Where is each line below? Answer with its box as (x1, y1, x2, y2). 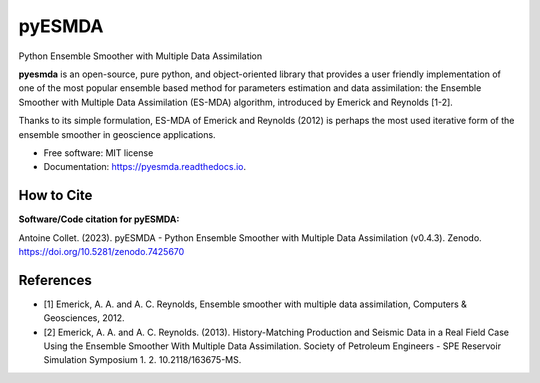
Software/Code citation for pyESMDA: (18, 213, 180, 225)
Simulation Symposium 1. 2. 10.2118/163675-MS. (43, 354, 242, 366)
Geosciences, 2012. (43, 312, 125, 324)
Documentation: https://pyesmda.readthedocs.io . (43, 161, 247, 173)
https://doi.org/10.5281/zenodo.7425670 (18, 245, 185, 257)
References (18, 271, 92, 289)
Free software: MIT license (43, 146, 154, 159)
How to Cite (18, 187, 93, 204)
